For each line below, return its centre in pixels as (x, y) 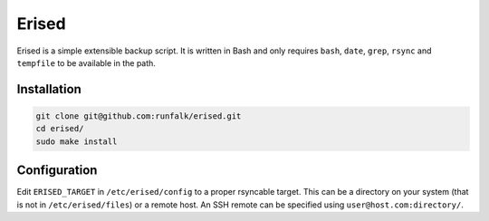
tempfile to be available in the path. (86, 62)
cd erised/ (60, 129)
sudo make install (77, 141)
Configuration (57, 171)
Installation (49, 89)
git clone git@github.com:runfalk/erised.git (139, 116)
